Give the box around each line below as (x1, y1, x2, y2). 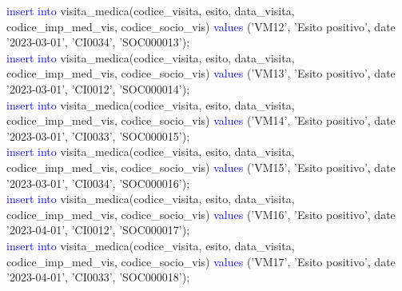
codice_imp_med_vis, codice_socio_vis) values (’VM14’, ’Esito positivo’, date (6, 112, 396, 129)
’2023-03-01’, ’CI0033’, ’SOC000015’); (6, 127, 190, 144)
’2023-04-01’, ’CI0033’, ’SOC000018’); (6, 269, 190, 285)
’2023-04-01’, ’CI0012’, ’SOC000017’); (6, 221, 190, 238)
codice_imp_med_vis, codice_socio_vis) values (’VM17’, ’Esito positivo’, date (6, 253, 396, 269)
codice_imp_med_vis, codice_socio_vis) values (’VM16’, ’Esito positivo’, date (6, 205, 396, 222)
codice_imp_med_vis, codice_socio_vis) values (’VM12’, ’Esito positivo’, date (6, 18, 396, 34)
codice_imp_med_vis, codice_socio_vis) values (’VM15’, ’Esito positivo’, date (6, 158, 396, 175)
